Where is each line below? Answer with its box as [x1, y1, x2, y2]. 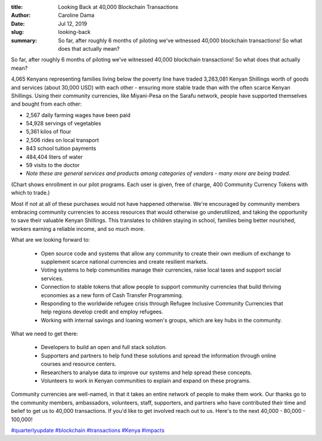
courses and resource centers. [41, 360, 116, 368]
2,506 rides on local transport [26, 136, 100, 143]
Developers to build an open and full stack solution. [41, 344, 167, 351]
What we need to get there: [11, 330, 79, 337]
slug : [11, 29, 24, 36]
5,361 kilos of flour [26, 128, 72, 135]
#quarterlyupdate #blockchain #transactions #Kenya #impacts [11, 427, 165, 434]
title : [11, 4, 23, 10]
